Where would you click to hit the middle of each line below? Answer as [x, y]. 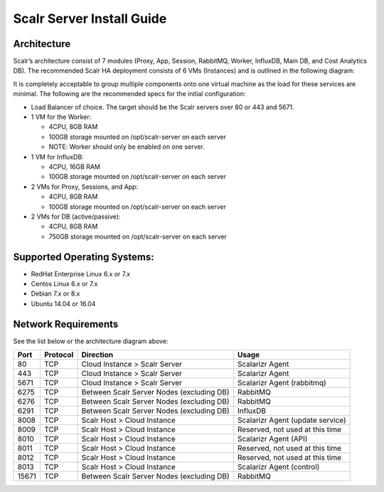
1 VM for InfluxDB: [58, 157]
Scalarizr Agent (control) [278, 467]
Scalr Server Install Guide [90, 19]
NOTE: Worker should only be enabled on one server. [127, 147]
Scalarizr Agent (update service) [292, 420]
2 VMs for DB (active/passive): [76, 216]
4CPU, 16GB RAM [75, 167]
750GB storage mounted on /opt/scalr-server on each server [138, 236]
